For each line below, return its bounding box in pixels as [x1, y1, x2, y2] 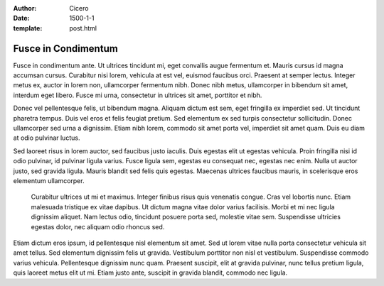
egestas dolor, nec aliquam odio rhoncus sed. [31, 222, 165, 231]
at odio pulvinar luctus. [13, 133, 80, 142]
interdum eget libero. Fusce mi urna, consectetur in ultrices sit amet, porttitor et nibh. [13, 91, 262, 99]
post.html [69, 23, 97, 32]
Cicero [69, 4, 89, 12]
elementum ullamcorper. [13, 176, 85, 185]
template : [13, 23, 43, 32]
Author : [13, 4, 37, 12]
